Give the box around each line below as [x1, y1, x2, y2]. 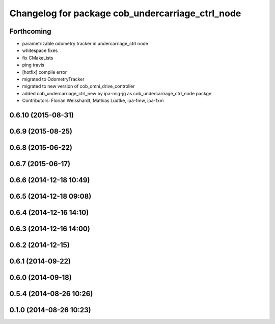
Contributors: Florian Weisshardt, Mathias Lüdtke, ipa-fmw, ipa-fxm [22, 97, 164, 104]
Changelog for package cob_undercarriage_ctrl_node [9, 8, 241, 19]
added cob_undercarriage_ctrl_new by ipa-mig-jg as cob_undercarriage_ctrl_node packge [22, 90, 212, 96]
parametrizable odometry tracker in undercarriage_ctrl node [22, 41, 149, 47]
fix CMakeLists [22, 55, 53, 61]
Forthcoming [9, 27, 51, 36]
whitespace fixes [22, 47, 58, 53]
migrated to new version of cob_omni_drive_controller [22, 83, 135, 89]
